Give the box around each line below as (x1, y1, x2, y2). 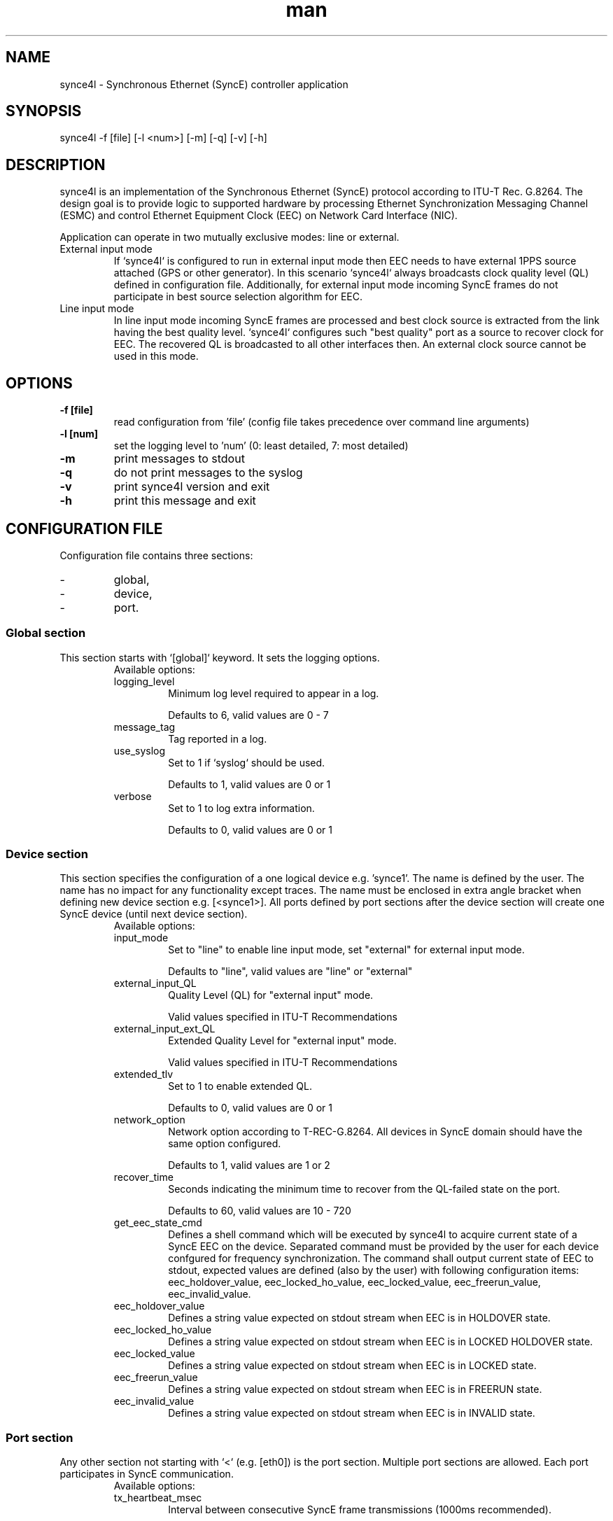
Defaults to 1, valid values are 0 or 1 (168, 778, 331, 790)
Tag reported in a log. (168, 732, 267, 745)
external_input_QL (113, 977, 197, 990)
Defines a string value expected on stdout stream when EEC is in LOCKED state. (168, 1359, 537, 1372)
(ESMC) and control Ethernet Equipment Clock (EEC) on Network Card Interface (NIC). (59, 209, 458, 222)
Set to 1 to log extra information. (168, 801, 315, 814)
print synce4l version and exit (113, 479, 270, 494)
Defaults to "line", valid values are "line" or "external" (168, 965, 413, 978)
